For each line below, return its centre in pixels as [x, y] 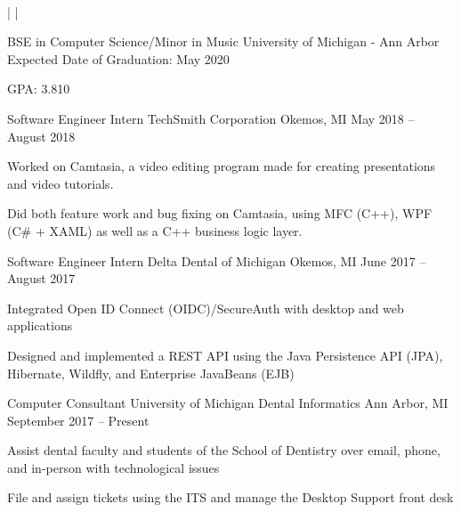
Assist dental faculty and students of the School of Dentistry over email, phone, [224, 450]
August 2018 [41, 136]
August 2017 [41, 278]
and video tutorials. [61, 183]
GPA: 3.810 [39, 89]
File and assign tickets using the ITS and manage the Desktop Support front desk [230, 497]
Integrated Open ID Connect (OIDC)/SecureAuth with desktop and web [206, 308]
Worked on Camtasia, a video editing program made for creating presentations [222, 166]
